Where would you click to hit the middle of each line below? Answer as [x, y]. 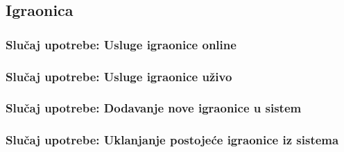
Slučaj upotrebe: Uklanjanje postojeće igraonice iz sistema [172, 140]
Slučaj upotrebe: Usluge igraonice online [121, 44]
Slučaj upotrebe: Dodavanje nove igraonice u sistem [154, 108]
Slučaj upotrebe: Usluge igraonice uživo [119, 76]
